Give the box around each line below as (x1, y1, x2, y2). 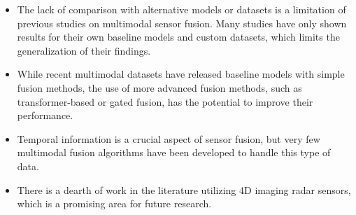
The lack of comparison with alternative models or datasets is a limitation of (17, 2, 346, 16)
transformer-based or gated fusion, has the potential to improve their (17, 94, 313, 109)
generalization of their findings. (17, 43, 151, 57)
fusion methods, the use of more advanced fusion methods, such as (17, 80, 302, 95)
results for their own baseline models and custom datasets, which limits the (17, 29, 340, 44)
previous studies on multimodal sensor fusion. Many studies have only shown (17, 15, 347, 30)
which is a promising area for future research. (17, 196, 212, 211)
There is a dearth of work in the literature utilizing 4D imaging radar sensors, (17, 182, 351, 197)
